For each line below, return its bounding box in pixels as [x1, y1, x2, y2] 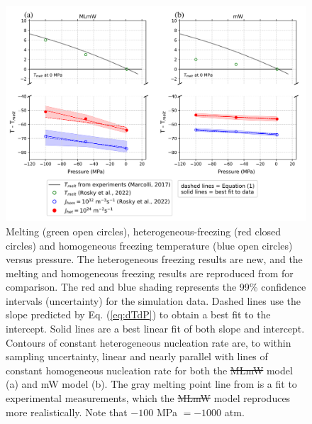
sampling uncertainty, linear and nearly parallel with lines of [6, 349, 268, 364]
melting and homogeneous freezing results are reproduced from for [6, 265, 294, 280]
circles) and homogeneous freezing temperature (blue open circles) [6, 238, 293, 252]
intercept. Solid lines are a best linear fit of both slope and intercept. [6, 321, 305, 336]
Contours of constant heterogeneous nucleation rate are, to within [6, 335, 291, 350]
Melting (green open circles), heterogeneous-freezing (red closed [6, 223, 282, 238]
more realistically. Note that [6, 404, 128, 419]
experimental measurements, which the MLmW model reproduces [6, 391, 291, 406]
